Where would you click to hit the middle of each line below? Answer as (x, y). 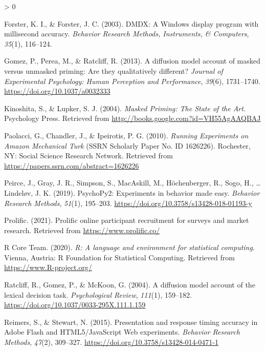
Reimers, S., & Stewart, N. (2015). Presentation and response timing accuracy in (131, 322)
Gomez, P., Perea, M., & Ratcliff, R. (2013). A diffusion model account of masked (132, 61)
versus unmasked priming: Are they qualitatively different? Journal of (114, 70)
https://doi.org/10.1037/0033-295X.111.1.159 (75, 305)
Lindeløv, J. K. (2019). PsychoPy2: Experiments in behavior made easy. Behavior (132, 192)
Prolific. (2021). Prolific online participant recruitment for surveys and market (127, 220)
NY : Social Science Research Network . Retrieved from (89, 156)
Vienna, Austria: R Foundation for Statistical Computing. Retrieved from (119, 257)
